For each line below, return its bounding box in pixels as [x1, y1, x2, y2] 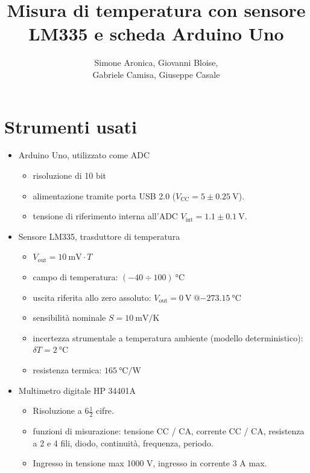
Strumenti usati [4, 114, 138, 138]
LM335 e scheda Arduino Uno [28, 21, 284, 46]
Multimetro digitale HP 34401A [18, 384, 136, 396]
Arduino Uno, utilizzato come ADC [18, 149, 150, 161]
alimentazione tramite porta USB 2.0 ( [33, 189, 176, 202]
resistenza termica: [33, 363, 102, 376]
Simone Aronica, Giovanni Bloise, [94, 56, 218, 69]
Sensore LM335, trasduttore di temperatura [18, 230, 180, 242]
